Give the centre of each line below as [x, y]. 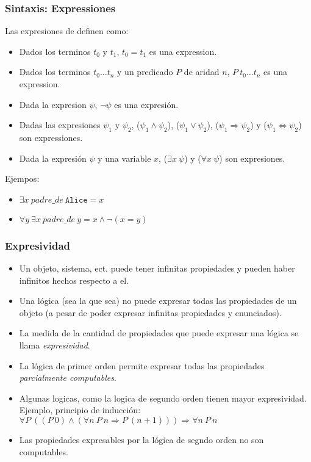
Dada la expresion [53, 104]
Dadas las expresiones [60, 125]
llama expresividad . [55, 345]
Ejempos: [22, 179]
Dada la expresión [53, 158]
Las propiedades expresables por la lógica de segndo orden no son [141, 439]
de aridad [202, 72]
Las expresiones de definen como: [67, 31]
